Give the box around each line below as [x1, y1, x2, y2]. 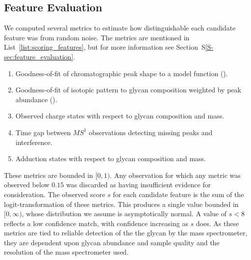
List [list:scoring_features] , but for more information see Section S [4, 42, 205, 52]
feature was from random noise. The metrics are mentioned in [4, 32, 190, 42]
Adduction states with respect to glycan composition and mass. [15, 153, 206, 164]
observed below [4, 179, 50, 190]
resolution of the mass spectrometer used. [4, 247, 129, 257]
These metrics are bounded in [4, 170, 93, 180]
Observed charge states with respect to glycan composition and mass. [15, 111, 225, 121]
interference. [15, 137, 52, 147]
